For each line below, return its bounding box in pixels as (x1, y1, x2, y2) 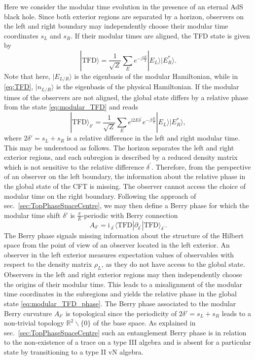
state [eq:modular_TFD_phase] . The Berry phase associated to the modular (4, 298, 236, 308)
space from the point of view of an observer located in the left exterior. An (4, 240, 230, 250)
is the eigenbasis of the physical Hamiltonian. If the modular (56, 81, 239, 92)
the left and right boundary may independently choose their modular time (4, 21, 228, 31)
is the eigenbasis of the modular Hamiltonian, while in (74, 71, 238, 81)
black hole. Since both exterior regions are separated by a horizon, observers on (4, 11, 244, 21)
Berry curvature (4, 308, 52, 318)
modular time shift (4, 210, 61, 220)
